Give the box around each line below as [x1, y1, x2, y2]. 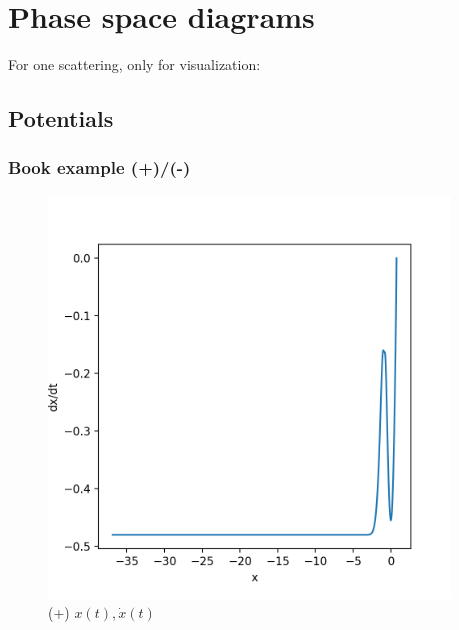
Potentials [8, 103, 114, 134]
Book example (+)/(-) [8, 155, 191, 180]
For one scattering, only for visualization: [8, 54, 261, 75]
